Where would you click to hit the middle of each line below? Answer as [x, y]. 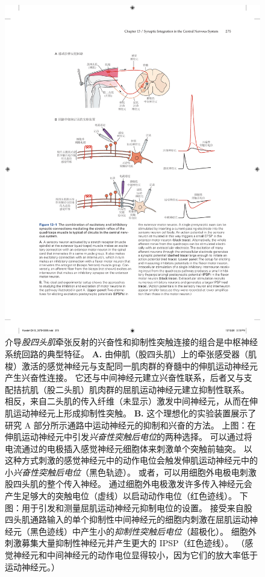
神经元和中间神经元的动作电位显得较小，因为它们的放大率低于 [135, 555]
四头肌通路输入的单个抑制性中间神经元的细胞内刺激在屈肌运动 [127, 519]
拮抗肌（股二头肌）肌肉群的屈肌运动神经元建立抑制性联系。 [131, 389]
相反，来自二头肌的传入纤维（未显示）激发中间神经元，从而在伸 [131, 401]
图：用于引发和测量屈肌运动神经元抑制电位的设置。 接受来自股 [129, 507]
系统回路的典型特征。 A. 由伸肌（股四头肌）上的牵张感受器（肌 [131, 353]
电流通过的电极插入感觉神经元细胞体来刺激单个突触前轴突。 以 [129, 448]
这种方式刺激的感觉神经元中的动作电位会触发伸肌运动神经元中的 [131, 460]
